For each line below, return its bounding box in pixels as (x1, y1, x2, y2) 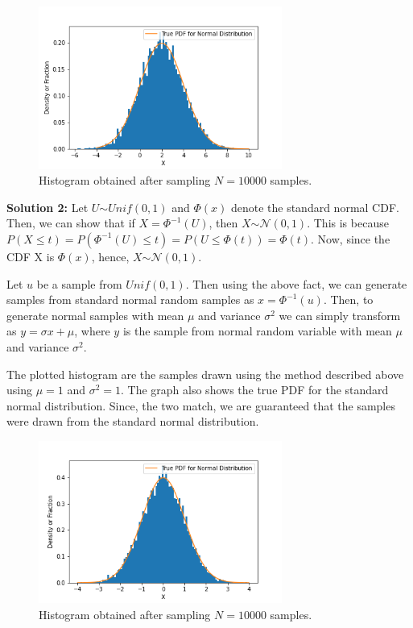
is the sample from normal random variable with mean (122, 322, 392, 339)
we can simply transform (279, 306, 401, 323)
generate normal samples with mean (6, 306, 184, 323)
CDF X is (6, 247, 55, 264)
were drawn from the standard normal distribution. (6, 413, 259, 430)
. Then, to (323, 291, 374, 308)
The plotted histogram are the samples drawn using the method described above (6, 365, 404, 382)
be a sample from (36, 275, 122, 292)
